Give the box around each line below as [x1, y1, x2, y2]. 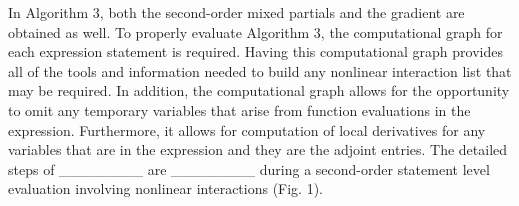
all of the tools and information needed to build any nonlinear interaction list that [8, 60, 512, 81]
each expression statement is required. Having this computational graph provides [8, 41, 503, 62]
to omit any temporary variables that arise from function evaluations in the [8, 99, 471, 120]
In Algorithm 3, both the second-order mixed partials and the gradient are [8, 2, 465, 22]
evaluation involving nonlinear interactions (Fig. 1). [8, 178, 324, 199]
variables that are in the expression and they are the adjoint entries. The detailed [8, 139, 508, 160]
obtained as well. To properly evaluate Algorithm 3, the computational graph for [8, 21, 503, 42]
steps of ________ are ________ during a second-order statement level [8, 158, 490, 179]
